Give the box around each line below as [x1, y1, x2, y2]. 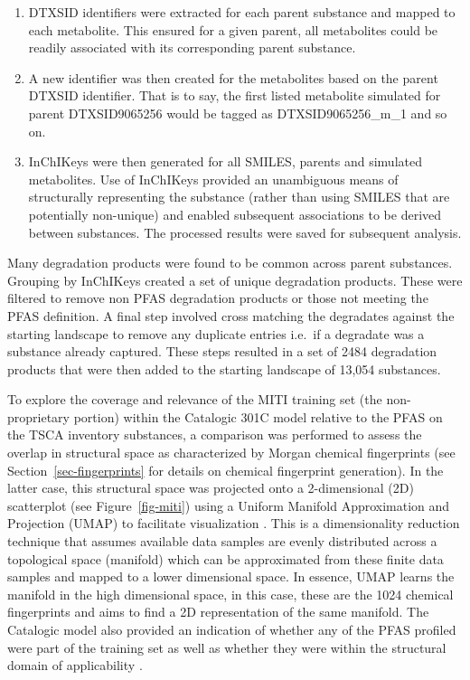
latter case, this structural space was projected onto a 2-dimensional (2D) [7, 478, 414, 497]
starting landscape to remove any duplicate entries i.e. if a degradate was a [7, 324, 425, 343]
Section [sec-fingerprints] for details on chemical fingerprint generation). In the [7, 460, 444, 479]
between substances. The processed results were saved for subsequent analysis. [28, 222, 462, 241]
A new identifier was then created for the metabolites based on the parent [28, 68, 438, 87]
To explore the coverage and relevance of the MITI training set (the [7, 390, 382, 409]
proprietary [7, 407, 70, 426]
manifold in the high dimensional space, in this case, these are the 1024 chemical [7, 584, 454, 603]
